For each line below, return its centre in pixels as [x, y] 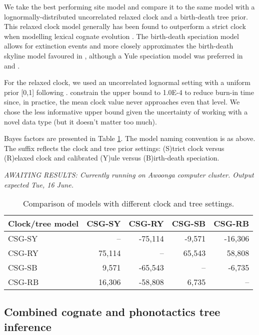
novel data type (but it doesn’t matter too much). [80, 121]
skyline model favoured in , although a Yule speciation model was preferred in [123, 55]
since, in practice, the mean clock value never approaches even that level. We [122, 102]
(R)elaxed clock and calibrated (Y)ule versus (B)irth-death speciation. [112, 158]
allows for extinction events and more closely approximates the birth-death [119, 46]
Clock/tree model [43, 223]
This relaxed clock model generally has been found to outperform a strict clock [125, 26]
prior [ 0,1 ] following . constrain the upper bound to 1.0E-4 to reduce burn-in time [129, 92]
